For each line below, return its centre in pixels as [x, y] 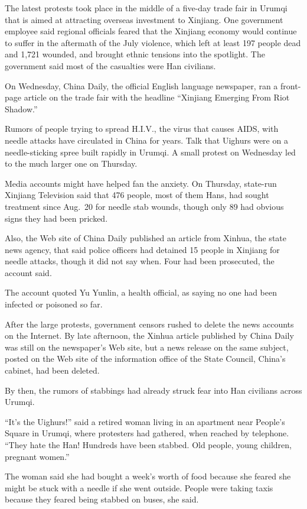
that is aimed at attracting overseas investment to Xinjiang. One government [144, 19]
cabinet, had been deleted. [52, 370]
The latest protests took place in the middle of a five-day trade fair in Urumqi [146, 8]
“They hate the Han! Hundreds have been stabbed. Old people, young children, [148, 445]
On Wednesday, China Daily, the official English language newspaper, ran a [141, 85]
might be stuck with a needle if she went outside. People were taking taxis [139, 487]
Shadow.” [21, 108]
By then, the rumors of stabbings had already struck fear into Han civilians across [153, 390]
